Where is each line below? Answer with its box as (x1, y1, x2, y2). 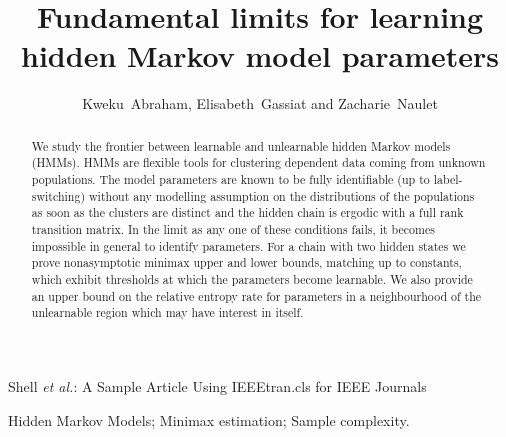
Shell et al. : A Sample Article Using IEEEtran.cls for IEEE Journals (8, 375, 427, 396)
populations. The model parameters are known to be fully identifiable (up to (31, 171, 430, 188)
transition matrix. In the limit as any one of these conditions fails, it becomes (31, 220, 435, 237)
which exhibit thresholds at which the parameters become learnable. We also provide (31, 270, 473, 287)
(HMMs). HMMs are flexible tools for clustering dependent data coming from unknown (31, 154, 486, 171)
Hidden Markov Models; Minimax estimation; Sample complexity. (8, 409, 410, 430)
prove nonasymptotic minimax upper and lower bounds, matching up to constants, (31, 254, 462, 271)
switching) (31, 187, 86, 204)
